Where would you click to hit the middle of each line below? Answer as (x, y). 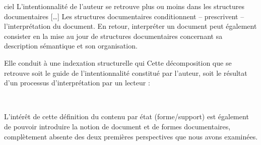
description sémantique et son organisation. (71, 46)
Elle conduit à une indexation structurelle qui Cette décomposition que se (118, 62)
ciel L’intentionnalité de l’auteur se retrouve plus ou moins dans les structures (124, 6)
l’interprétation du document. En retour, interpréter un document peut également (130, 26)
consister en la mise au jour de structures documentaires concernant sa (113, 36)
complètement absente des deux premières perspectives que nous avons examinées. (131, 136)
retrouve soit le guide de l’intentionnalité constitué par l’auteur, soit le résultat (126, 72)
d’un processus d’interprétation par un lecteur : (77, 83)
